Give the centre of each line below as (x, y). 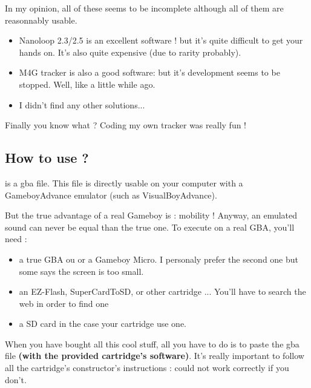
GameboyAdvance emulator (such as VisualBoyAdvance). (111, 195)
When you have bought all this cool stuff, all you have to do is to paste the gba (152, 344)
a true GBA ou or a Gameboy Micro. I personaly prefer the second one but (159, 259)
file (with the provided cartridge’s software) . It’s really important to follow (155, 356)
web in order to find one (64, 303)
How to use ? (47, 158)
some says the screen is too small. (81, 271)
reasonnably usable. (41, 20)
